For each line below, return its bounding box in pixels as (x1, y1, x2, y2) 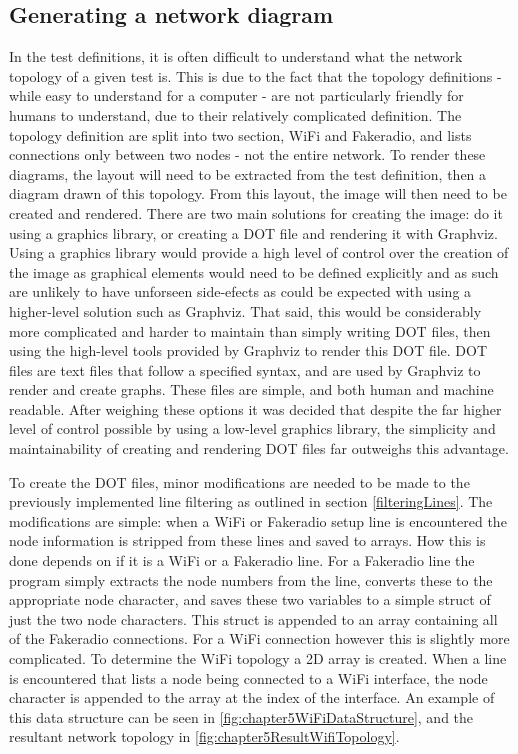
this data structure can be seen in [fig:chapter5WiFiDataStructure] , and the (9, 706, 474, 727)
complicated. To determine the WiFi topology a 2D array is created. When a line (9, 648, 507, 669)
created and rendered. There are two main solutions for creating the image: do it (9, 202, 503, 223)
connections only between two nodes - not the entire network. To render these (9, 144, 486, 165)
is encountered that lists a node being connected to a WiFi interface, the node (9, 667, 488, 688)
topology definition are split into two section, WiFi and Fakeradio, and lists (9, 124, 472, 145)
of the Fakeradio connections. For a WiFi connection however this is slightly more (9, 628, 510, 649)
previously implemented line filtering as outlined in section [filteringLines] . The (9, 491, 493, 512)
